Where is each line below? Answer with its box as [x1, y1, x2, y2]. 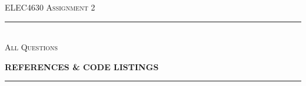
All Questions [5, 41, 58, 53]
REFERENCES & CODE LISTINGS [5, 60, 159, 73]
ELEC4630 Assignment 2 [5, 1, 95, 13]
